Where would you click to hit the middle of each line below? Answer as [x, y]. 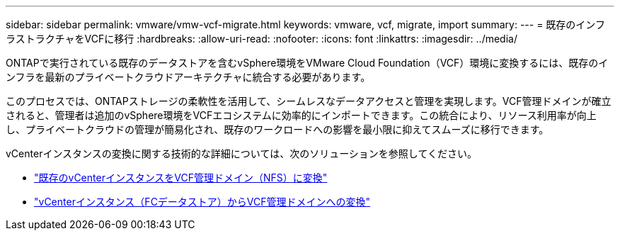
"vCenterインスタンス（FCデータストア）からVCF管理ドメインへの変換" [202, 202]
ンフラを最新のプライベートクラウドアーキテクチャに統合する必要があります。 [188, 77]
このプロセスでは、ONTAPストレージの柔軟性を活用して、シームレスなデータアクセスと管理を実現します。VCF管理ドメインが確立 [309, 101]
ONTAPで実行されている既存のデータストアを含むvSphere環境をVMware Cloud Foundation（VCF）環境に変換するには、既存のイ [307, 63]
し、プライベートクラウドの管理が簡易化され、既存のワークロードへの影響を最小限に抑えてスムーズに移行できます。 [277, 129]
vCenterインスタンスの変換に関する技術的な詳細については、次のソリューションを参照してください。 [242, 153]
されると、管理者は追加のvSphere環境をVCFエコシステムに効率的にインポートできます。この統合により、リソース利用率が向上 [301, 115]
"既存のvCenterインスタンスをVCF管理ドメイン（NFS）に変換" [181, 178]
